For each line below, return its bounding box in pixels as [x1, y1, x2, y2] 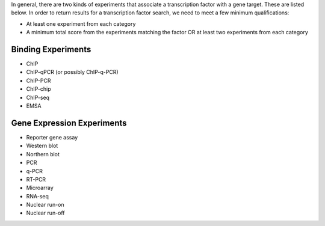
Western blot [26, 142, 58, 150]
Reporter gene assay [26, 133, 78, 141]
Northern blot [26, 150, 60, 157]
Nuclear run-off [26, 209, 66, 216]
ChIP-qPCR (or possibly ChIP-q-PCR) [26, 69, 119, 76]
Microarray [26, 184, 54, 192]
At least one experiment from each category [26, 20, 136, 27]
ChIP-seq [26, 94, 50, 101]
